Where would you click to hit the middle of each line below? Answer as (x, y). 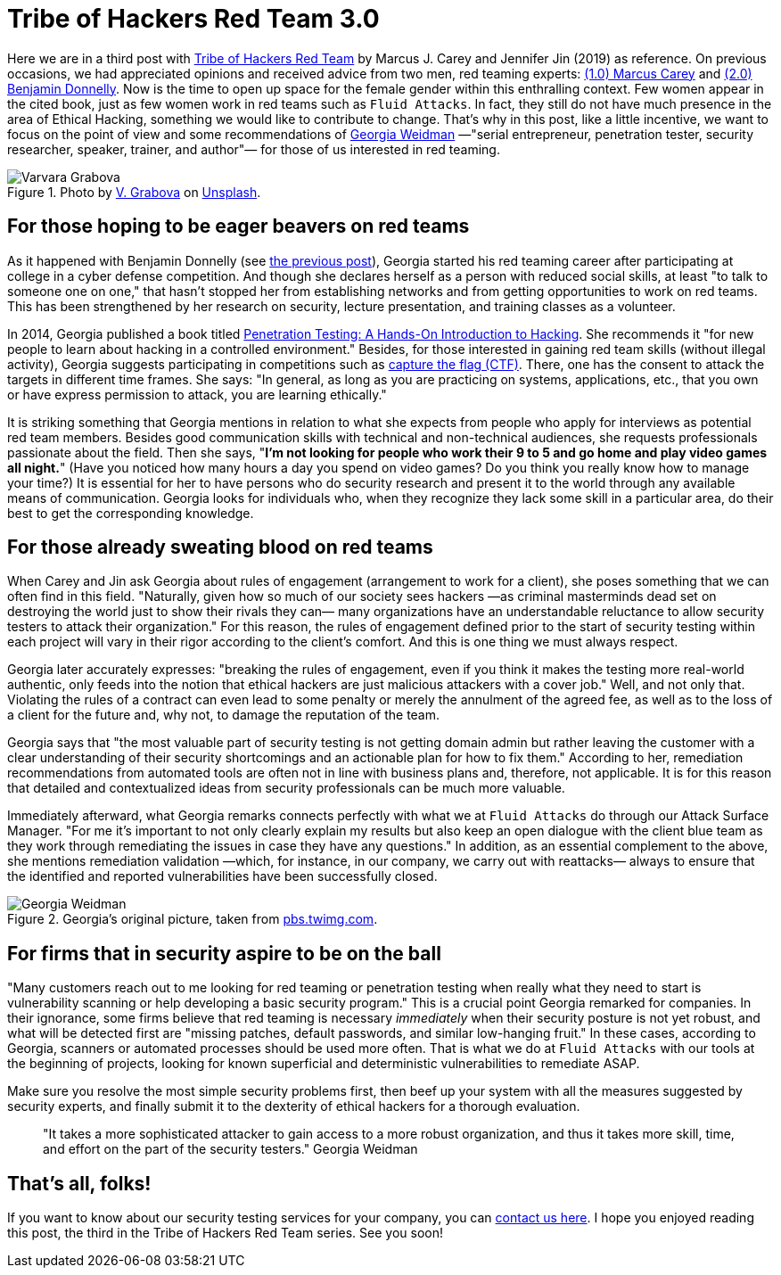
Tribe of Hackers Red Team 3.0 (193, 19)
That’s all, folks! (79, 1183)
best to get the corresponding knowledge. (131, 513)
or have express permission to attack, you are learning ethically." (197, 394)
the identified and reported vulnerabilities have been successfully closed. (222, 876)
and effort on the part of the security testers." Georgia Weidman (230, 1149)
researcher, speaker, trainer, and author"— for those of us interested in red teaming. (254, 149)
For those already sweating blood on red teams (220, 547)
